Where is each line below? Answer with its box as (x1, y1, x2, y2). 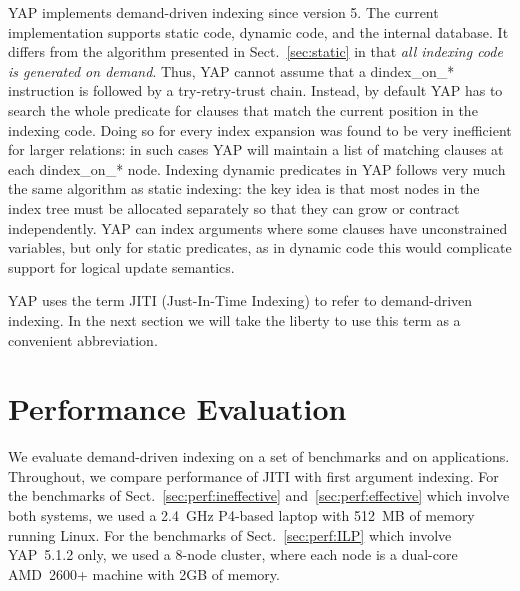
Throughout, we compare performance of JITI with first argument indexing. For (8, 465, 499, 486)
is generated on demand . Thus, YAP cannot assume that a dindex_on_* (8, 60, 455, 81)
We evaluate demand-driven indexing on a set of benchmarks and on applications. (8, 446, 510, 467)
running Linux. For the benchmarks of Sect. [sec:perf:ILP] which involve (8, 524, 452, 545)
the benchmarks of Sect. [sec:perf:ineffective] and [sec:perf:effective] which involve (8, 485, 510, 506)
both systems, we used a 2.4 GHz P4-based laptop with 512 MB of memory (8, 505, 475, 525)
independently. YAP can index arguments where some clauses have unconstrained (8, 217, 508, 238)
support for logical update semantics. (8, 256, 235, 277)
